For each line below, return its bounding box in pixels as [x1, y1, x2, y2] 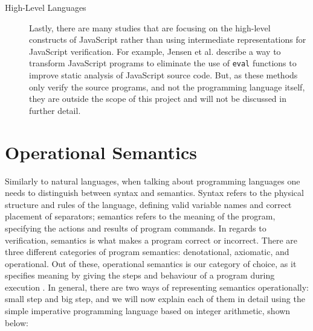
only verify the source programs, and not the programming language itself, [29, 80, 305, 93]
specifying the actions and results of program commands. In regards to [5, 221, 266, 234]
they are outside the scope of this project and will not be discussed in [29, 92, 286, 105]
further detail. [29, 104, 81, 116]
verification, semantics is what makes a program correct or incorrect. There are [5, 233, 298, 246]
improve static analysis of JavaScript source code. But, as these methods [29, 69, 298, 81]
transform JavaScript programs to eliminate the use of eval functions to [29, 57, 297, 69]
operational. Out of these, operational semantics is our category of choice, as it [5, 257, 297, 270]
